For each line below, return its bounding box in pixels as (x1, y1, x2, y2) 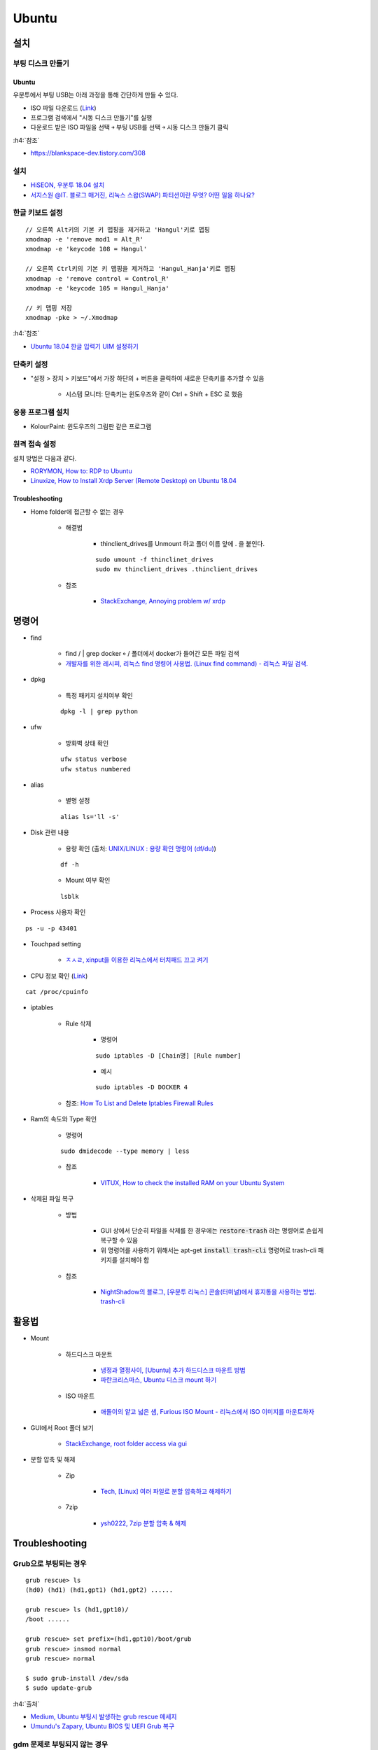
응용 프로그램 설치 (13, 407, 70, 417)
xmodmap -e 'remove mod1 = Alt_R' (25, 235, 143, 243)
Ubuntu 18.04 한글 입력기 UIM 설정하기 (30, 342, 139, 350)
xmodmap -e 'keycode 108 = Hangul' (25, 245, 148, 253)
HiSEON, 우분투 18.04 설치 (30, 181, 105, 189)
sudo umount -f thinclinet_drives (95, 556, 213, 563)
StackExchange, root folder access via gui (65, 1439, 187, 1448)
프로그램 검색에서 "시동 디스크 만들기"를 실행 (30, 113, 153, 122)
